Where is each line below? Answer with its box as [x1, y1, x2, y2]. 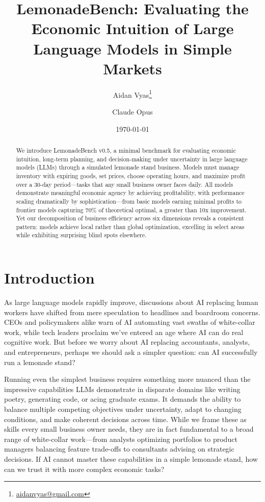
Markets [103, 58, 162, 78]
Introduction [4, 267, 95, 288]
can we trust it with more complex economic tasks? [4, 463, 165, 474]
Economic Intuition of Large [31, 18, 234, 39]
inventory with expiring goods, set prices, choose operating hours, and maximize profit [16, 171, 246, 180]
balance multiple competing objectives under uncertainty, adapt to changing [4, 404, 242, 414]
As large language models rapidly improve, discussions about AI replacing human [4, 297, 258, 308]
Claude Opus [112, 106, 153, 117]
